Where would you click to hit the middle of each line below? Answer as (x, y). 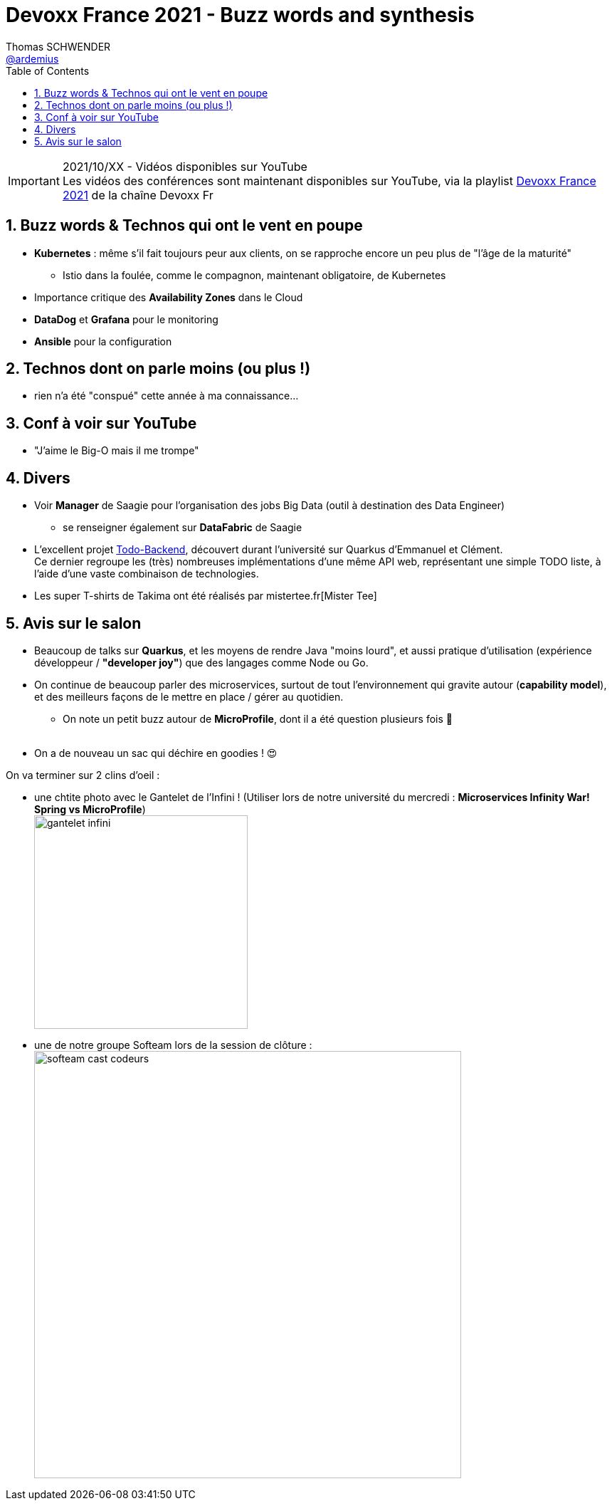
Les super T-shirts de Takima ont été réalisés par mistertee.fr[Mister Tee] (206, 596)
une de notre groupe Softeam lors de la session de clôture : (173, 1045)
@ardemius (32, 58)
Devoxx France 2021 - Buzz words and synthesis (240, 15)
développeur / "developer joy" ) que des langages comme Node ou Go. (201, 662)
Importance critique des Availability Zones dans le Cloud (169, 297)
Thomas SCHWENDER (58, 46)
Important (34, 181)
